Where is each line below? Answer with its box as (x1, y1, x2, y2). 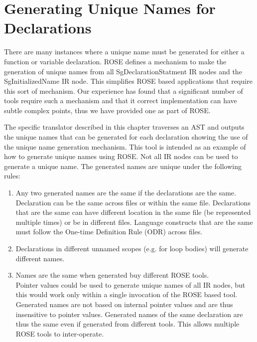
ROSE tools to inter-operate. (15, 328, 104, 339)
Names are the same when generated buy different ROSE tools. (15, 270, 209, 280)
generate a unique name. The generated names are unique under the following (4, 161, 242, 171)
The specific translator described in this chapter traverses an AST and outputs (4, 122, 245, 132)
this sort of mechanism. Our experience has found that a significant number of (4, 85, 243, 96)
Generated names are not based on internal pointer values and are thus (15, 299, 233, 309)
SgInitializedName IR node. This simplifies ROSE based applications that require (4, 76, 253, 86)
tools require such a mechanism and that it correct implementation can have (4, 95, 237, 106)
